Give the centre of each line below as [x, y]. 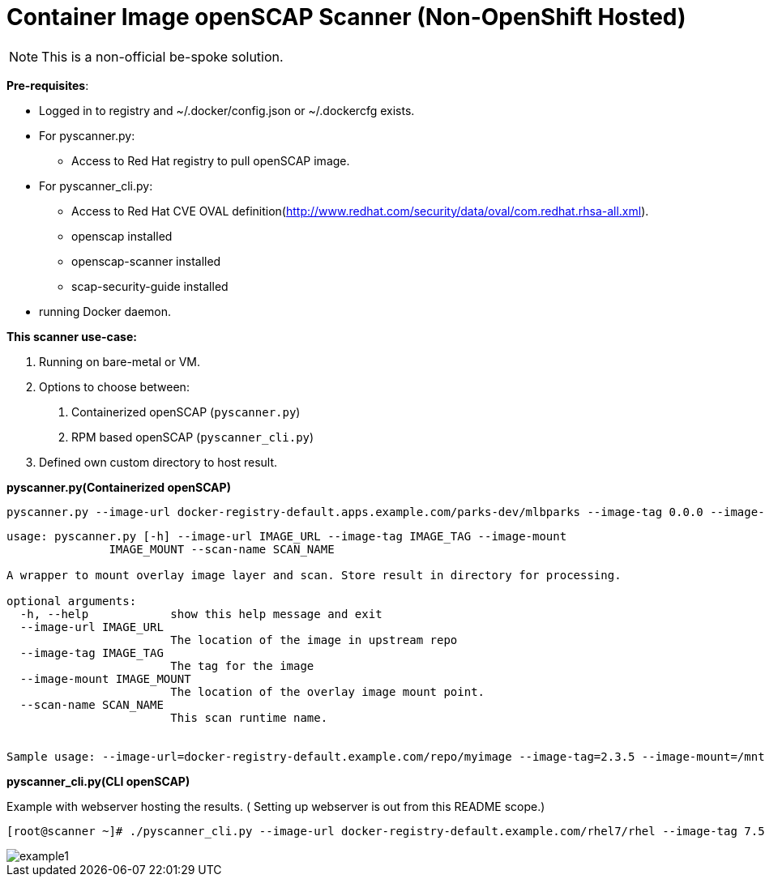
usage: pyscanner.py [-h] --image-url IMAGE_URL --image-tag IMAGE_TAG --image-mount [287, 536]
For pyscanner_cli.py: [96, 186]
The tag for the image [242, 665]
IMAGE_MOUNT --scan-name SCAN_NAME [222, 549]
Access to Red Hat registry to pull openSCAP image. [211, 160]
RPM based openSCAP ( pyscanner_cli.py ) [193, 437]
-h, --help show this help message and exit [201, 614]
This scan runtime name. [249, 717]
